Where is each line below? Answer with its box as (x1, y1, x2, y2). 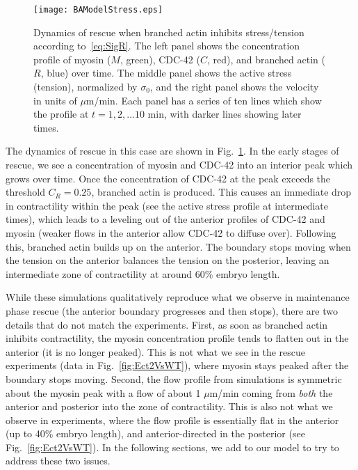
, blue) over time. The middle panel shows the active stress (40, 65, 292, 80)
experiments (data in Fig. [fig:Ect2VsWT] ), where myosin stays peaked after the (6, 358, 349, 373)
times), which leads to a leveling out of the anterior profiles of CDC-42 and (6, 212, 325, 226)
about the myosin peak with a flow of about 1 (6, 385, 201, 400)
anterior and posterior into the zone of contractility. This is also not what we (6, 399, 333, 414)
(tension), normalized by (33, 79, 138, 94)
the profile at (33, 107, 89, 121)
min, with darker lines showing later (147, 107, 302, 121)
